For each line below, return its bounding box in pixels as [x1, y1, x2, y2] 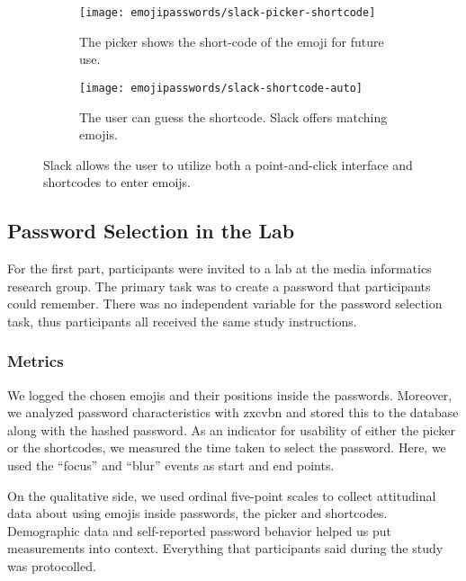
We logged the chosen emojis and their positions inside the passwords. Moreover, [7, 385, 453, 404]
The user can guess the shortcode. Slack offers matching [79, 107, 388, 126]
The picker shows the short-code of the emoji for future [79, 31, 384, 50]
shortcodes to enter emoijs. [43, 173, 192, 192]
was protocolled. [7, 557, 96, 576]
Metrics [7, 350, 64, 372]
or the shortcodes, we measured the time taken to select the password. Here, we [7, 438, 446, 457]
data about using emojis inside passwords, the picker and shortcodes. [7, 504, 388, 523]
